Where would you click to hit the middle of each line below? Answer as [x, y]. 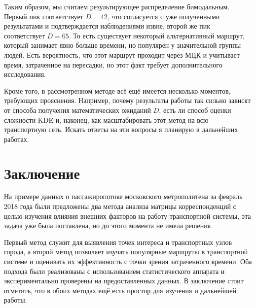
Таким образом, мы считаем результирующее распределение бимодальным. [117, 6]
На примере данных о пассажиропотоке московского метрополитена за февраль [123, 196]
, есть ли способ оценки [195, 110]
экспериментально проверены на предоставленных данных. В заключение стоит [124, 281]
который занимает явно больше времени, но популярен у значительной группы [123, 45]
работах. [17, 139]
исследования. [25, 74]
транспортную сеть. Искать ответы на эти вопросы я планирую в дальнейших [121, 129]
